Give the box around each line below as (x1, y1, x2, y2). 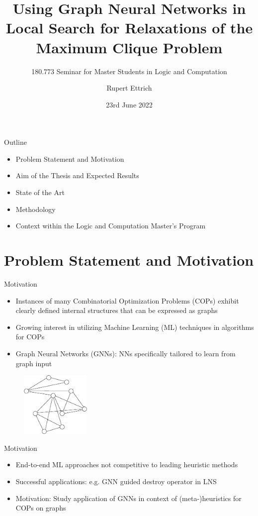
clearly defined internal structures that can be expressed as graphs (15, 305, 218, 315)
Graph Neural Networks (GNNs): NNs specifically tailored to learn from (15, 348, 236, 358)
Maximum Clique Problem (36, 37, 223, 57)
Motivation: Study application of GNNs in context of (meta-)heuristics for (15, 493, 242, 503)
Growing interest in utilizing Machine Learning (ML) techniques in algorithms (15, 321, 254, 332)
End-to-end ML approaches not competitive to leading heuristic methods (15, 459, 238, 470)
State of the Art (15, 187, 65, 198)
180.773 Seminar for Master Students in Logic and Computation (31, 66, 227, 76)
